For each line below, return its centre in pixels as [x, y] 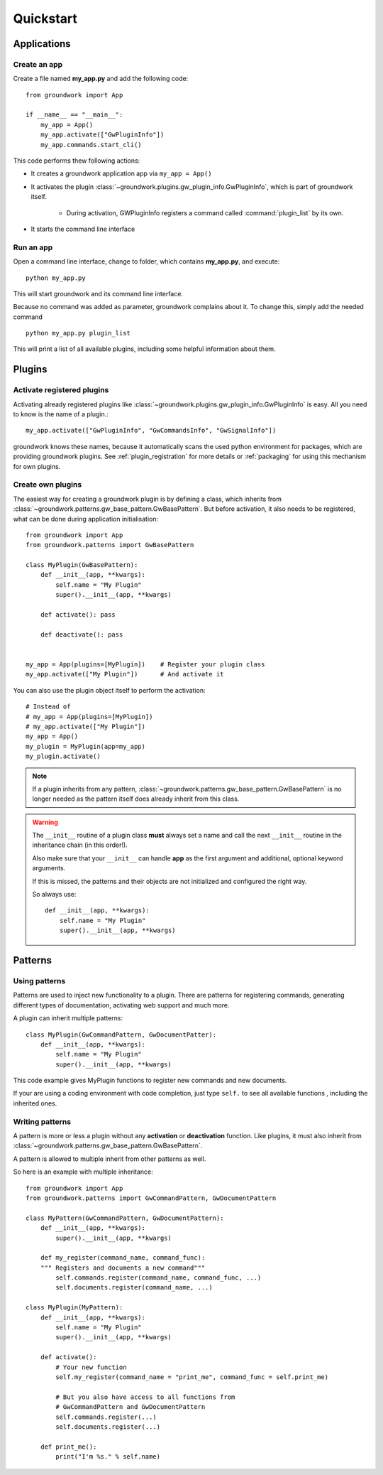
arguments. [49, 868]
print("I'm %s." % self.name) [108, 1457]
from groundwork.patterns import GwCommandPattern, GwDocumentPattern [151, 1198]
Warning [45, 822]
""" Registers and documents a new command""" [123, 1268]
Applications [42, 44]
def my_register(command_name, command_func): [123, 1258]
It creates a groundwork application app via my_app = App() [121, 173]
